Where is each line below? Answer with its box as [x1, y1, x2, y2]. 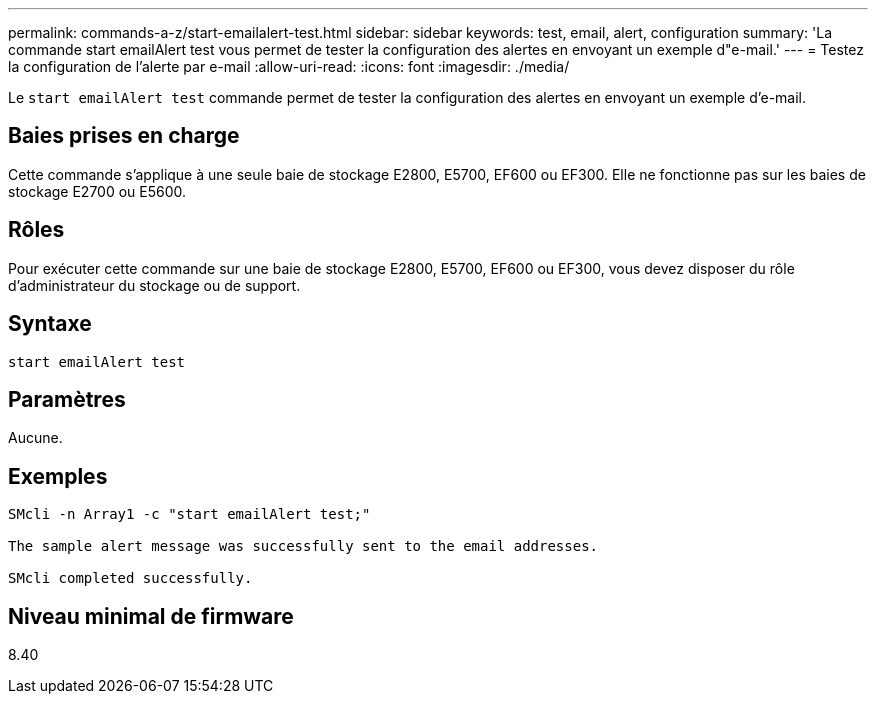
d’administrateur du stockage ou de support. [8, 276, 301, 294]
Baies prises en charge [8, 123, 240, 149]
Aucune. [8, 429, 63, 447]
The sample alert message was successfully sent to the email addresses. [8, 538, 599, 555]
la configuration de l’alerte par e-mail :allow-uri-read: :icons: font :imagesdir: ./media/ [8, 58, 570, 75]
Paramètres [8, 386, 126, 412]
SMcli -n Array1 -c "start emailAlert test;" [8, 506, 371, 523]
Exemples [8, 463, 108, 489]
